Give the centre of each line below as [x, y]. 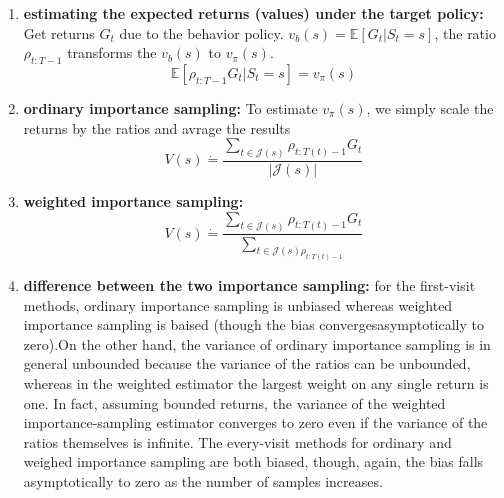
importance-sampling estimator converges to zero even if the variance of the [255, 422]
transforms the [112, 52]
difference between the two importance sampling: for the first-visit [249, 285]
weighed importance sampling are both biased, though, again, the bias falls [253, 461]
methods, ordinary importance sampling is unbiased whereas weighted [238, 304]
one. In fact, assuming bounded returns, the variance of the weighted [234, 402]
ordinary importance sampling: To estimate [170, 107]
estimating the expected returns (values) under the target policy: [253, 13]
